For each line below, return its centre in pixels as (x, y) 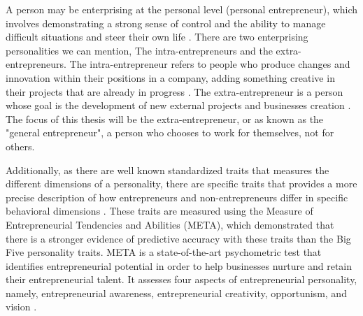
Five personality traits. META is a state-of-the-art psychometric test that (164, 252)
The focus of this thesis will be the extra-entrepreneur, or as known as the (165, 118)
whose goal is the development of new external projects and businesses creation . (178, 105)
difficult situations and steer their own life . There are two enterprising (157, 37)
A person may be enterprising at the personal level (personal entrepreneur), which (182, 9)
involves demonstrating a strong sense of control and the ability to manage (166, 23)
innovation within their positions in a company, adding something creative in (170, 77)
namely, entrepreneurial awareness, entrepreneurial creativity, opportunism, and (176, 293)
